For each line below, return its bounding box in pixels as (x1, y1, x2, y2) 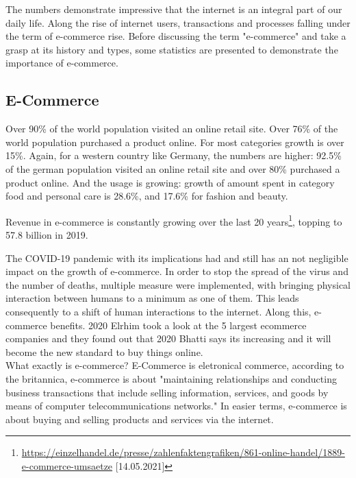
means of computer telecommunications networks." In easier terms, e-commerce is (5, 398, 347, 413)
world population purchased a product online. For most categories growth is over (5, 134, 344, 149)
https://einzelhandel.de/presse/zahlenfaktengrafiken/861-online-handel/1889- (21, 445, 345, 459)
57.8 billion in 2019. (5, 227, 88, 241)
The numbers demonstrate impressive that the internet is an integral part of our (5, 2, 342, 16)
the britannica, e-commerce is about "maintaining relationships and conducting (5, 371, 337, 385)
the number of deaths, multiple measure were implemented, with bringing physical (5, 277, 351, 291)
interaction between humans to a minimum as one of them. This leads (5, 291, 299, 305)
